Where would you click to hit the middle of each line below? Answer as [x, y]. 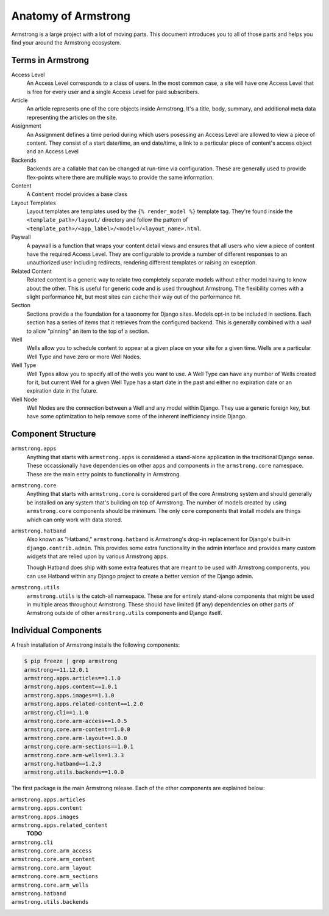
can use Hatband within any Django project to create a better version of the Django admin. [140, 576]
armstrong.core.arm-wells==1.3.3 [74, 755]
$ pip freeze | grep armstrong [71, 661]
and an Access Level [53, 151]
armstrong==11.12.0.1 [56, 670]
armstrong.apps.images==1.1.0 [69, 695]
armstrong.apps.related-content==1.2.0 [83, 704]
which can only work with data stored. [74, 520]
